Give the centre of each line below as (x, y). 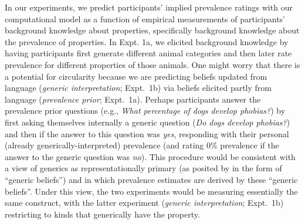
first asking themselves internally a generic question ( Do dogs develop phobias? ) (148, 122)
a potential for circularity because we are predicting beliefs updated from (136, 76)
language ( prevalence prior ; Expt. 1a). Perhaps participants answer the (133, 99)
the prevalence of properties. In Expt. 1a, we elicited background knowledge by (147, 41)
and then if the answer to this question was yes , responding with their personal (147, 133)
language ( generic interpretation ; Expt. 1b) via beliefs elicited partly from (138, 88)
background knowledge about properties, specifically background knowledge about (152, 30)
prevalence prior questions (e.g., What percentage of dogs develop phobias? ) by (145, 111)
